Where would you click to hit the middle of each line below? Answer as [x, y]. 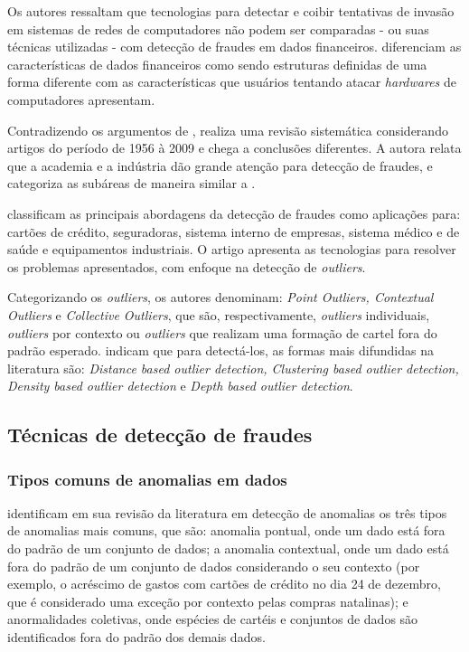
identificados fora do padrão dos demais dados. [136, 637]
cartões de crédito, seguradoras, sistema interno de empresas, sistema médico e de [234, 231]
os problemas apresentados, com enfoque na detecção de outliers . [187, 266]
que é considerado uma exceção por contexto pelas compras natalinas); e [208, 601]
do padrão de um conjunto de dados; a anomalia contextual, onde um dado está [228, 548]
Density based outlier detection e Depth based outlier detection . [180, 386]
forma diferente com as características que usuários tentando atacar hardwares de [232, 82]
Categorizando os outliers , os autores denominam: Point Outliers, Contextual [220, 297]
